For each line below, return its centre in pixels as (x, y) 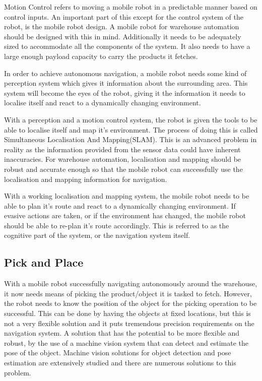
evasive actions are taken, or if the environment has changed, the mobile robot (125, 215)
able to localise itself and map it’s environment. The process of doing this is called (131, 129)
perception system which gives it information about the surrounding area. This (126, 83)
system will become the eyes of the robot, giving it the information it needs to (125, 92)
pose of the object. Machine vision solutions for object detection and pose (118, 353)
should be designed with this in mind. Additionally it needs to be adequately (123, 36)
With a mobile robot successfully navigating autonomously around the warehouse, (131, 283)
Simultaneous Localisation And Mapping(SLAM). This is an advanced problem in (130, 139)
